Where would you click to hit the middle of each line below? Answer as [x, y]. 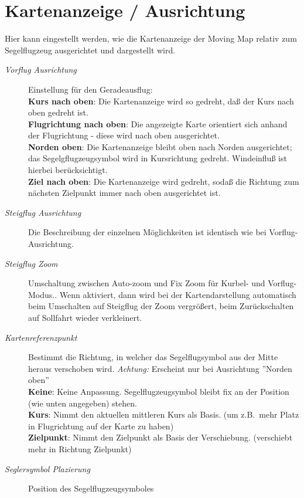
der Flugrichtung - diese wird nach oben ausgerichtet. [124, 135]
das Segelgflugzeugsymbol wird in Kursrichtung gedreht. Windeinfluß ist [158, 158]
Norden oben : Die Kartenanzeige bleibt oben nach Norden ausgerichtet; [160, 146]
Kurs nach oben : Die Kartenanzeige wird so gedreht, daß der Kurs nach [161, 101]
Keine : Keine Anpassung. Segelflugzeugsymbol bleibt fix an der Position [159, 391]
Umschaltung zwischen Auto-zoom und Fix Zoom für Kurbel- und [147, 283]
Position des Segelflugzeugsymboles [91, 488]
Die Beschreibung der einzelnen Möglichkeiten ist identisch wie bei [147, 232]
